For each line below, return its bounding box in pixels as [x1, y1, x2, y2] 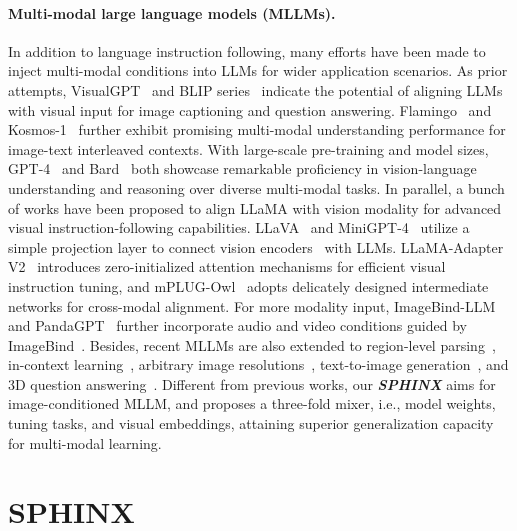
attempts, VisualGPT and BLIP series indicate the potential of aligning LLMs [8, 79, 503, 100]
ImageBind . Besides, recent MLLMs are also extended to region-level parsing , [8, 334, 496, 355]
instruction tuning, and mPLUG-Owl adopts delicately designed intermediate [8, 275, 489, 296]
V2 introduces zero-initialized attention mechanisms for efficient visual [8, 256, 446, 277]
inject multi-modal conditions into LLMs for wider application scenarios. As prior [8, 60, 508, 81]
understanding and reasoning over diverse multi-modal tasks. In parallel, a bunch [8, 177, 505, 198]
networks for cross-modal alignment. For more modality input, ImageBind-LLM [8, 295, 496, 316]
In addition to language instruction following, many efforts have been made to [8, 40, 486, 61]
